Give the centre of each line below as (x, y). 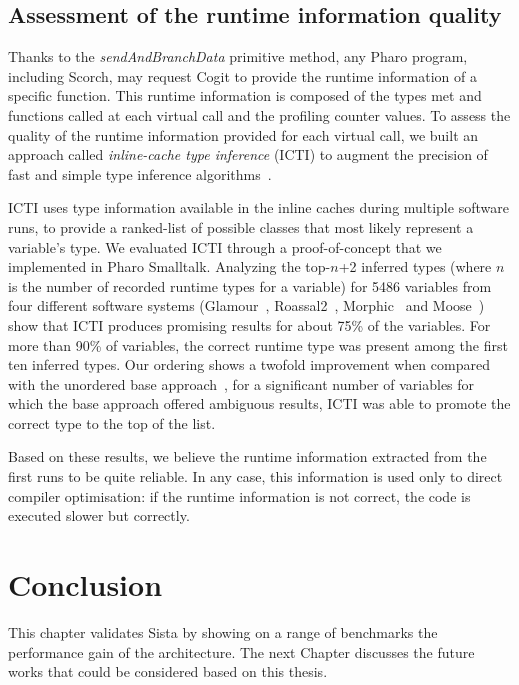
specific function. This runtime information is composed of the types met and (245, 95)
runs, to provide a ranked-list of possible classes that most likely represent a (241, 226)
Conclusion (85, 584)
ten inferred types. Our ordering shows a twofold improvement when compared (249, 364)
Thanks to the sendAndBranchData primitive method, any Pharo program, (238, 56)
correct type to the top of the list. (112, 422)
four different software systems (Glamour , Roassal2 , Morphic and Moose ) (246, 305)
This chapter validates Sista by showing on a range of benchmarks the (223, 631)
